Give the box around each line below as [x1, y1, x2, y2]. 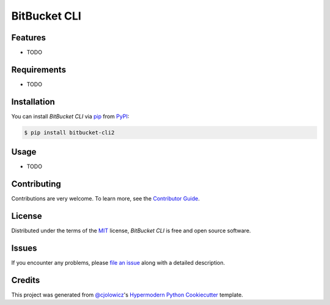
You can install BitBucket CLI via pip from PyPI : [11, 112, 130, 120]
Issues [11, 243, 37, 253]
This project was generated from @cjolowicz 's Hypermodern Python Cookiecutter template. [11, 291, 244, 298]
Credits [11, 275, 40, 285]
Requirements [11, 64, 67, 75]
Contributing [11, 179, 61, 189]
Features [11, 32, 46, 43]
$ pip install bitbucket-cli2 [24, 129, 115, 136]
